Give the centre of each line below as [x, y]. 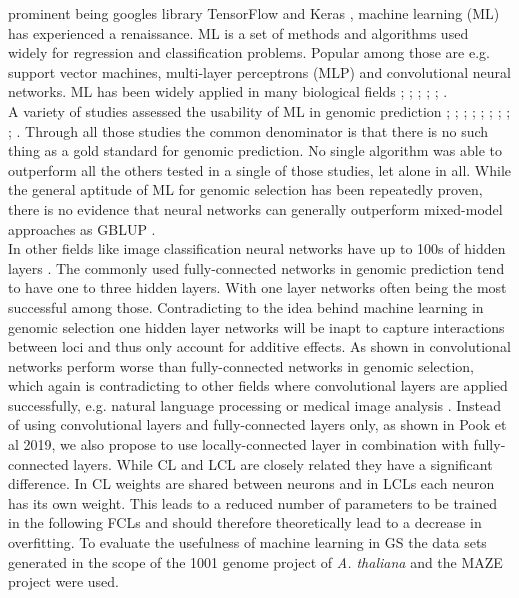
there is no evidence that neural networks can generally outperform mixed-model [255, 208]
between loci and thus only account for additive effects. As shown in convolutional [259, 346]
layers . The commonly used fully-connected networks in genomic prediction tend [256, 267]
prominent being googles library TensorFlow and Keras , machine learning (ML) [254, 13]
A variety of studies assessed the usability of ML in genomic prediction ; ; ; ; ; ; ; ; [259, 110]
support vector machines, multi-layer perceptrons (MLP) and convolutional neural [259, 71]
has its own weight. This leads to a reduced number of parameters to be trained [252, 502]
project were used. [63, 581]
